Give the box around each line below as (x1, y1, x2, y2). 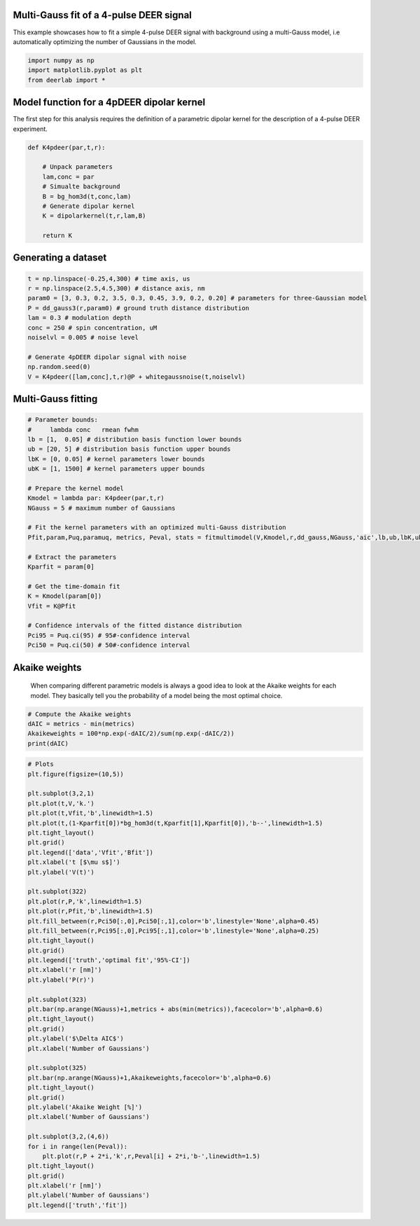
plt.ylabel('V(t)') (27, 868, 94, 876)
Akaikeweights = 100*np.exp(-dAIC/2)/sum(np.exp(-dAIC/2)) (27, 730, 234, 738)
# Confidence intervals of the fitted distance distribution (27, 622, 242, 629)
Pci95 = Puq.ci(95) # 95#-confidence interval (27, 631, 190, 639)
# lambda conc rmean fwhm (27, 426, 139, 433)
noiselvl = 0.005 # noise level (27, 333, 139, 341)
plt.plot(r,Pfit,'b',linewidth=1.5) (27, 907, 154, 915)
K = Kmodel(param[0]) (27, 592, 102, 600)
